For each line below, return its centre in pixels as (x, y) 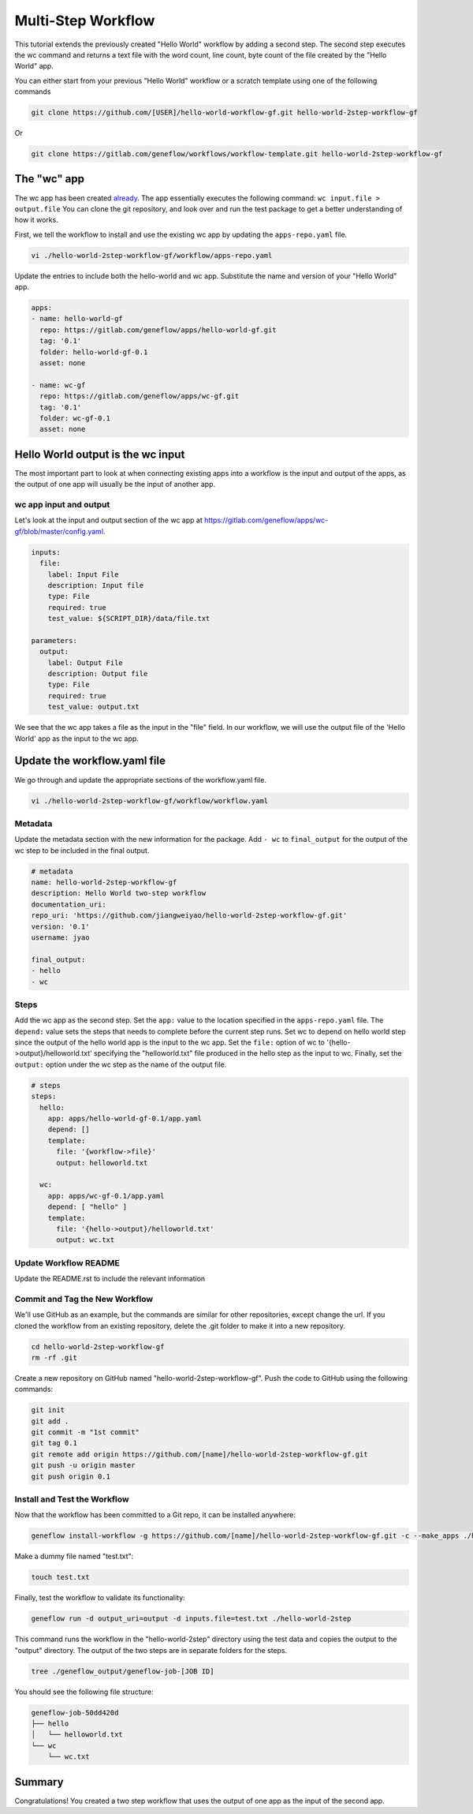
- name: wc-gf (58, 385)
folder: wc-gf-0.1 (75, 418)
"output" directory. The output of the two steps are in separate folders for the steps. (151, 1650)
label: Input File (83, 574)
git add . (50, 1421)
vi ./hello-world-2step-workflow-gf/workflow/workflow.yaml (150, 800)
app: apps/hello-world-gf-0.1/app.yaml (125, 1118)
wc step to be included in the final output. (82, 850)
